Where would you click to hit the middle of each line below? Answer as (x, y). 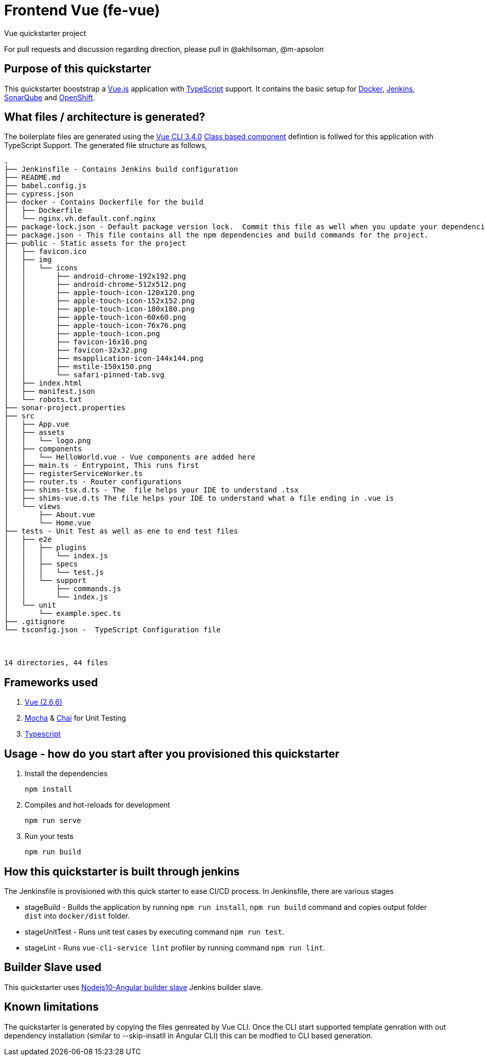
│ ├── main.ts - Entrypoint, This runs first (102, 465)
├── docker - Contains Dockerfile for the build (104, 202)
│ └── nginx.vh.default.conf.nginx (80, 219)
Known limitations (51, 1007)
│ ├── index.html (43, 383)
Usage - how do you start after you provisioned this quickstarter (172, 754)
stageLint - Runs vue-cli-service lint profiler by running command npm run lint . (175, 947)
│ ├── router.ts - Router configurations (93, 482)
